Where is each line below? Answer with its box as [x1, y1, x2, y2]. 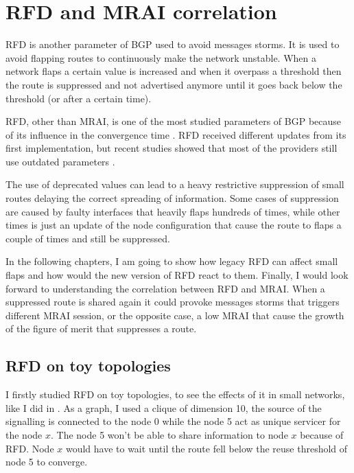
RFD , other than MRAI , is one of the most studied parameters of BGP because [5, 114, 342, 128]
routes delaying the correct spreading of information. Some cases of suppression [5, 191, 339, 205]
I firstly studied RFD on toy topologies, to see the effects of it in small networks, [5, 387, 345, 402]
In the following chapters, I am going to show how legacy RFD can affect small [5, 254, 338, 268]
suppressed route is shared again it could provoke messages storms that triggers [5, 295, 340, 309]
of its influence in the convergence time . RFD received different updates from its [5, 127, 346, 141]
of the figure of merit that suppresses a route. [5, 321, 197, 336]
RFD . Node [5, 441, 54, 455]
